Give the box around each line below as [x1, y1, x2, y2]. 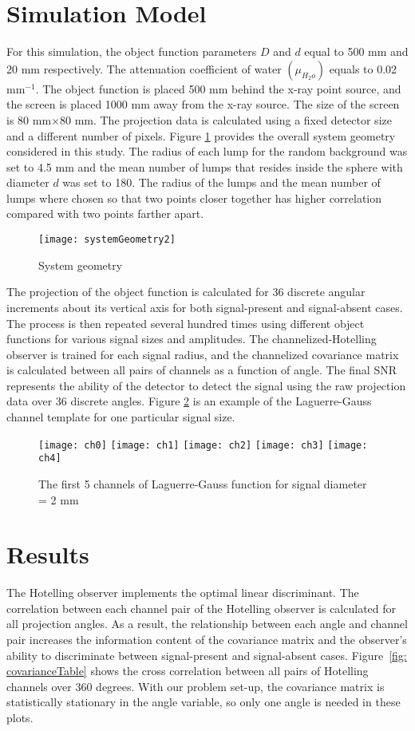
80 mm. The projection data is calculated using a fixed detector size [59, 111, 392, 128]
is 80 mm [6, 111, 52, 128]
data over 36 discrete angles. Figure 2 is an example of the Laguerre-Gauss [6, 393, 372, 409]
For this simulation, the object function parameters [6, 43, 257, 60]
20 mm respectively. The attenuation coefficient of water [6, 60, 282, 77]
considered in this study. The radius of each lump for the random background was [6, 143, 408, 160]
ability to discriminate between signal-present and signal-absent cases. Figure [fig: [6, 646, 407, 663]
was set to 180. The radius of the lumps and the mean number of [62, 174, 381, 191]
